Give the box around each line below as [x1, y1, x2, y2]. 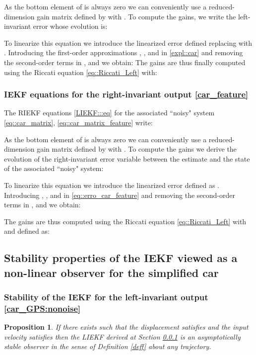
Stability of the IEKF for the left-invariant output [4, 291, 208, 303]
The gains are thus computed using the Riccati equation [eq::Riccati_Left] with [4, 216, 247, 226]
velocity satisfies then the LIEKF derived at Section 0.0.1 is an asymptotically [4, 331, 241, 342]
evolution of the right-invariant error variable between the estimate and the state [4, 153, 250, 164]
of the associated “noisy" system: [4, 163, 104, 174]
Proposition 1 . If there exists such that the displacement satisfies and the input [4, 322, 249, 332]
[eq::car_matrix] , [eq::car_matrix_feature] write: [4, 117, 153, 127]
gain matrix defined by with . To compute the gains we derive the [37, 144, 237, 154]
